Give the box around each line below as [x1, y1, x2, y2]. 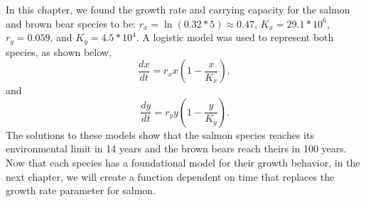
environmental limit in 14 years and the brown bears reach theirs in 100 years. [6, 141, 347, 156]
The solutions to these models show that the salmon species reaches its [6, 127, 314, 142]
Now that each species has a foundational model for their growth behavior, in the [6, 155, 360, 170]
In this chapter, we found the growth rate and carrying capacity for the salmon [6, 2, 350, 16]
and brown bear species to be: [6, 16, 136, 30]
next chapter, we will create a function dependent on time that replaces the [6, 169, 335, 184]
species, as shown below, [6, 44, 112, 59]
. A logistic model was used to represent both [136, 30, 334, 45]
